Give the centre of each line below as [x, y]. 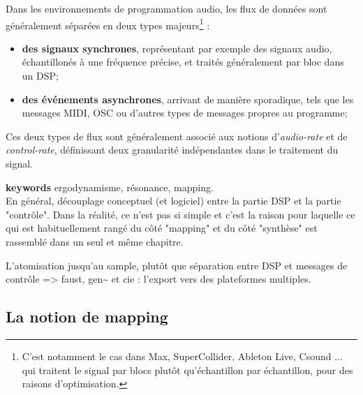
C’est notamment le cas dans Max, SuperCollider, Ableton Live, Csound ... [182, 356]
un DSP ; [40, 76]
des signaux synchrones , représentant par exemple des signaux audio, [177, 48]
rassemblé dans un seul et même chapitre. [95, 241]
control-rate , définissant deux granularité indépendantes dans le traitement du [172, 150]
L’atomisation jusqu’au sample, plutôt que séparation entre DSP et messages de [177, 265]
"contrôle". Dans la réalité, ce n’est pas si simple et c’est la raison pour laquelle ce [180, 214]
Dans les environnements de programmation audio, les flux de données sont [166, 8]
